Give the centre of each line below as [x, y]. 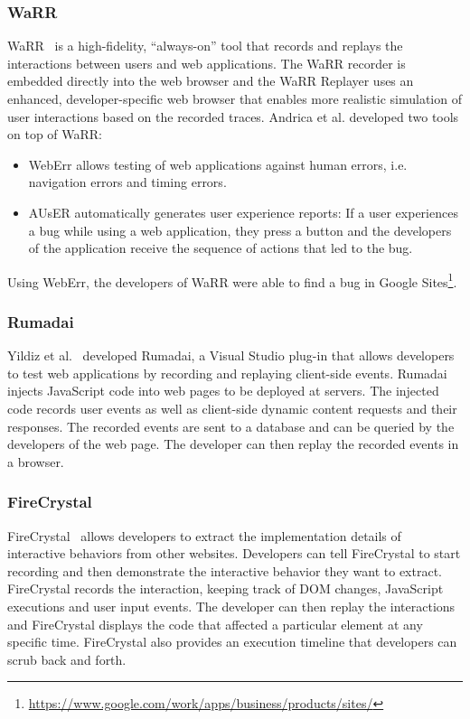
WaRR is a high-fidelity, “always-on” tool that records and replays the [205, 46]
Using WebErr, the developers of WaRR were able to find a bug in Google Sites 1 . [232, 280]
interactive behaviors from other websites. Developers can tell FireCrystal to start [234, 553]
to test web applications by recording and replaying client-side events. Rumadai [227, 373]
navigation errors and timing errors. [127, 182]
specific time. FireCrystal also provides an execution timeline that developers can [232, 642]
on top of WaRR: [55, 134]
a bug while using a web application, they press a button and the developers [240, 230]
